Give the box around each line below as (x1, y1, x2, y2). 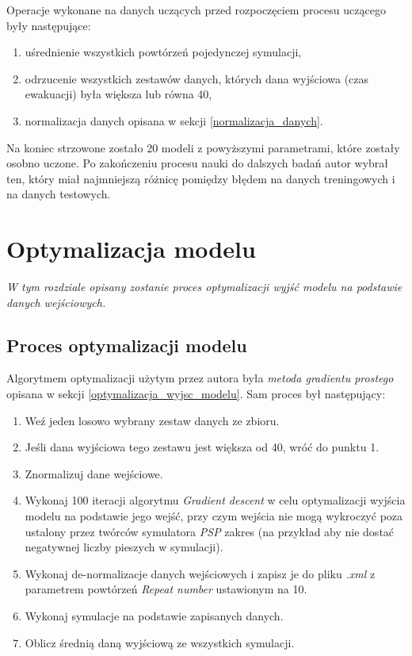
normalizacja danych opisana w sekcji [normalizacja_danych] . (25, 112, 323, 129)
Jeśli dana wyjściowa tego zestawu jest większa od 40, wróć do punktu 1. (25, 439, 380, 455)
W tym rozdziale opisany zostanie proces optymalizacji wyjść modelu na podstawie (6, 278, 402, 295)
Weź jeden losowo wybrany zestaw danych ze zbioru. (25, 412, 280, 428)
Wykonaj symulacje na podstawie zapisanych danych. (25, 607, 284, 623)
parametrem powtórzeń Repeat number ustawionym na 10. (25, 581, 307, 597)
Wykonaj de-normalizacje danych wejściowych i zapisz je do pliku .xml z (25, 565, 376, 581)
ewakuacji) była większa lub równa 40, (25, 86, 212, 102)
